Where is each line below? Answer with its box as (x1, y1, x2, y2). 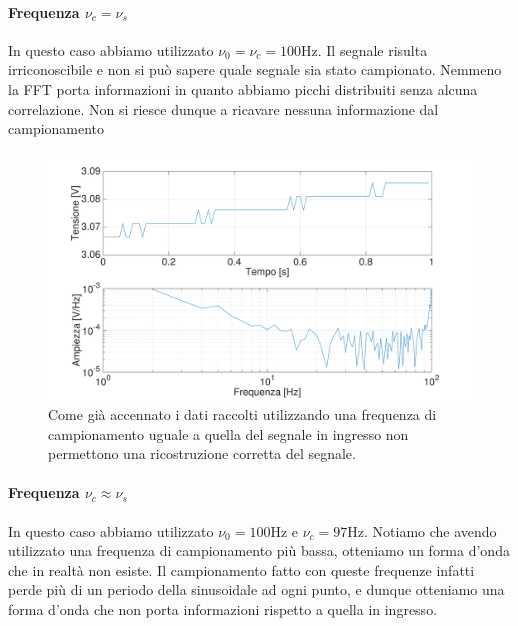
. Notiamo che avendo (364, 520, 497, 541)
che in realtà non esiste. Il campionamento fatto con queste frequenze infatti (8, 559, 475, 580)
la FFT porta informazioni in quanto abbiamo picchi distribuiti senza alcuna (8, 78, 478, 99)
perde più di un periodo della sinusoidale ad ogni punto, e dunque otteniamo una (8, 579, 505, 600)
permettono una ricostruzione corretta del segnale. (48, 443, 356, 464)
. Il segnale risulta (317, 39, 428, 60)
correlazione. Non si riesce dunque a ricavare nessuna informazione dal (8, 98, 439, 119)
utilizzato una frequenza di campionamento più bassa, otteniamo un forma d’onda (8, 540, 510, 561)
